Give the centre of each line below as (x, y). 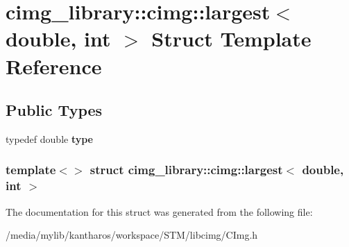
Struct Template (231, 39)
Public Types (54, 110)
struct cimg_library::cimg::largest (186, 170)
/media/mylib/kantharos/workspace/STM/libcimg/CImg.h (132, 235)
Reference (54, 66)
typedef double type (49, 138)
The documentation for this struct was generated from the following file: (159, 211)
